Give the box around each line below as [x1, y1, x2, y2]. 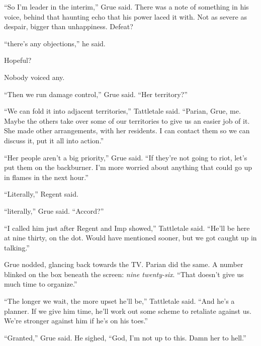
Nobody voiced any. [4, 71, 65, 82]
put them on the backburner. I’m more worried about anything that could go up [4, 162, 252, 172]
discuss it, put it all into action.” [4, 135, 104, 145]
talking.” [4, 242, 30, 252]
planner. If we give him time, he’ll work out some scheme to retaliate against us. [4, 305, 251, 316]
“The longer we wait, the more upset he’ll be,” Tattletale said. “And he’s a [4, 296, 235, 306]
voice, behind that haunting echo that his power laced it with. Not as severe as [4, 11, 247, 22]
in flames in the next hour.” [4, 171, 89, 182]
